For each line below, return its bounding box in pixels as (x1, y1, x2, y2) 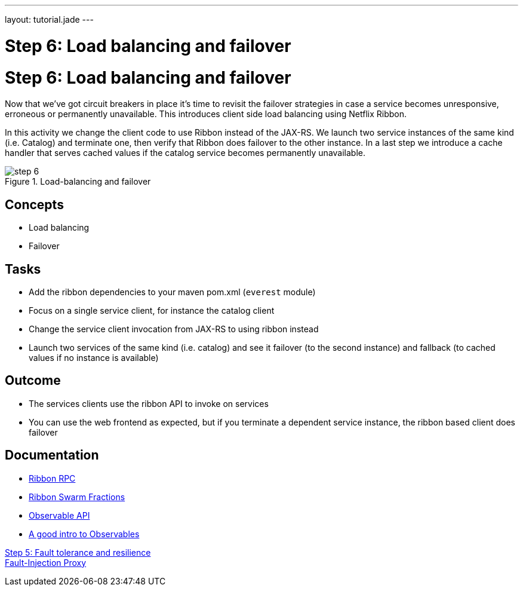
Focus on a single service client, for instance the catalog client (29, 305, 275, 316)
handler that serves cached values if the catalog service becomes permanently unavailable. (5, 148, 365, 158)
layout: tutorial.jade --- (5, 14, 94, 25)
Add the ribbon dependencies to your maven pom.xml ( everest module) (29, 286, 316, 297)
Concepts (5, 197, 64, 212)
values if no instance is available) (29, 352, 159, 363)
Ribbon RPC (29, 473, 76, 483)
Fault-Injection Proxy (5, 557, 87, 568)
